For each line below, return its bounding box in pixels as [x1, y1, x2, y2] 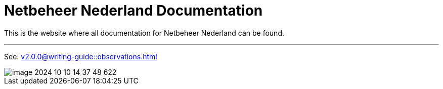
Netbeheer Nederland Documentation [4, 2, 263, 19]
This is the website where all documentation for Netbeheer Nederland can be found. [4, 28, 284, 37]
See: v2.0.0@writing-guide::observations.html [4, 52, 157, 61]
